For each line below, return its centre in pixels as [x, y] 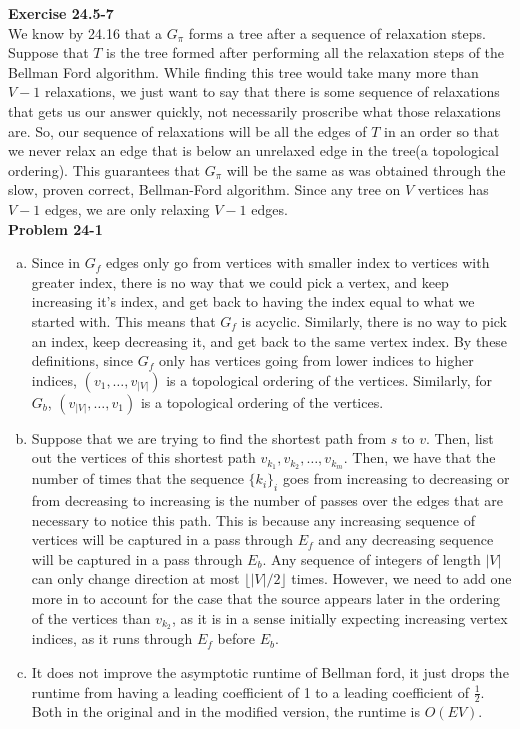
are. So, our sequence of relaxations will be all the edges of [187, 130]
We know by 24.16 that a [85, 32]
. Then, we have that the [419, 457]
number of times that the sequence [137, 478]
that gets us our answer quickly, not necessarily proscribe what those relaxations [254, 110]
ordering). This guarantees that [104, 169]
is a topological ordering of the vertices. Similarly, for [329, 379]
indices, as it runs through [112, 638]
